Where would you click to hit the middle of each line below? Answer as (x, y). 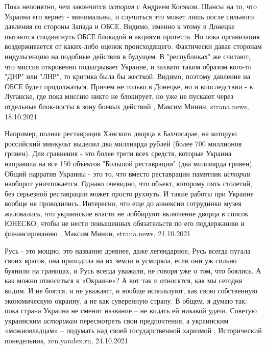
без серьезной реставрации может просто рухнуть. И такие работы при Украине (129, 193)
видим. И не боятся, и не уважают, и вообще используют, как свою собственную (131, 291)
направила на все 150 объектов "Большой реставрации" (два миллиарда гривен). (129, 163)
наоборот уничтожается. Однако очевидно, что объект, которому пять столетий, (128, 183)
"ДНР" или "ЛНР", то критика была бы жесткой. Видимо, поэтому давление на (127, 76)
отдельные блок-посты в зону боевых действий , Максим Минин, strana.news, (127, 106)
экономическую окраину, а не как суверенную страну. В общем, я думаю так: (126, 300)
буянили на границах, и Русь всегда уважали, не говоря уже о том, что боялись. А (133, 270)
